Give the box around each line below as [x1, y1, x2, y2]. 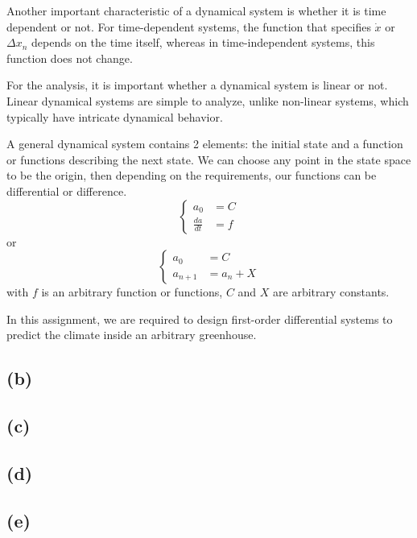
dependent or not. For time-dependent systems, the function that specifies [6, 18, 371, 35]
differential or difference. [6, 182, 127, 199]
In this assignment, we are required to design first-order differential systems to [6, 310, 393, 327]
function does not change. [6, 49, 133, 66]
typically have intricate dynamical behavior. [6, 108, 223, 125]
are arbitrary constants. [273, 283, 390, 300]
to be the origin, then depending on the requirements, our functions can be [6, 167, 377, 184]
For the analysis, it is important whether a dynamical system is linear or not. [6, 77, 388, 93]
